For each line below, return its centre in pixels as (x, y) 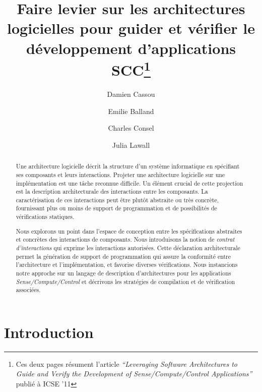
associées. (28, 290)
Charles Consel (131, 128)
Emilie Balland (131, 111)
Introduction (49, 332)
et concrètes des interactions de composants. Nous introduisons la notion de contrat (125, 239)
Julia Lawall (131, 145)
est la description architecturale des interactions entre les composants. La (112, 191)
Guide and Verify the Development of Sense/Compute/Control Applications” (134, 374)
